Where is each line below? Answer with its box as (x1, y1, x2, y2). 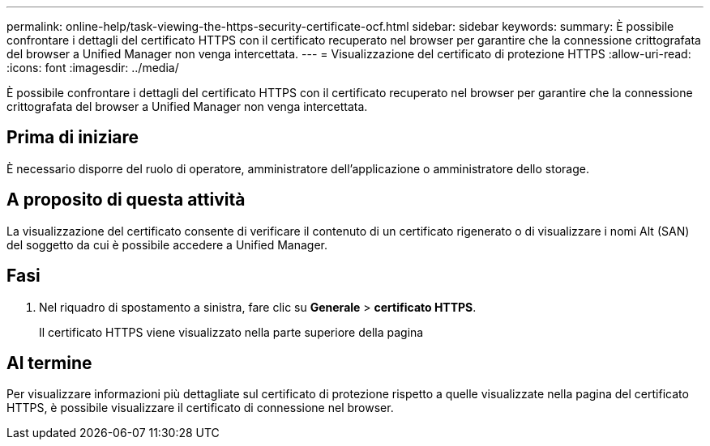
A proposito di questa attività (6, 189, 246, 210)
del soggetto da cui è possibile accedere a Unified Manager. (6, 237, 328, 252)
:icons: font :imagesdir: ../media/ (6, 61, 179, 74)
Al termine (6, 352, 92, 373)
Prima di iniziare (6, 127, 139, 148)
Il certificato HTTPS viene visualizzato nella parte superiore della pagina (39, 325, 424, 339)
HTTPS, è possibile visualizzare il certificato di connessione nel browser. (6, 401, 394, 415)
